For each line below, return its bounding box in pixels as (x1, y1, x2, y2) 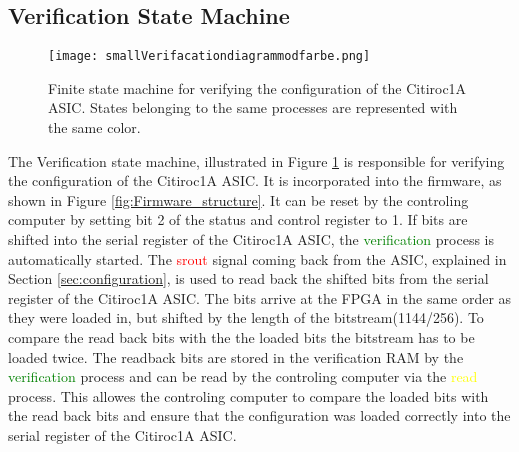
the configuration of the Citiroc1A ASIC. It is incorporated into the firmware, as (8, 170, 502, 191)
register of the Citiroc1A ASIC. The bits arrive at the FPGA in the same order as (8, 287, 512, 308)
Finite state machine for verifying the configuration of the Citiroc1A (48, 77, 467, 98)
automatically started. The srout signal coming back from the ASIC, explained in (8, 248, 507, 269)
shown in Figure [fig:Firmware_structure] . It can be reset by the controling (8, 189, 469, 210)
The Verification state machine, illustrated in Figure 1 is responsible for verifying (8, 150, 505, 171)
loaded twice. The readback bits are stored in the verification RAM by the (8, 346, 464, 367)
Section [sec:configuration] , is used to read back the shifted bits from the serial (8, 268, 489, 289)
